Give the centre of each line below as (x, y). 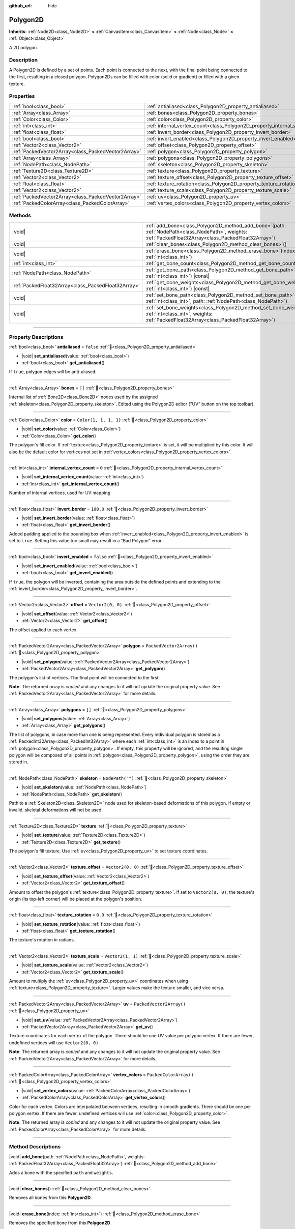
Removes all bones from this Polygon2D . (50, 1198)
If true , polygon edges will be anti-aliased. (53, 372)
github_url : (20, 6)
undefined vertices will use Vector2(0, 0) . (55, 1043)
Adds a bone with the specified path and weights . (61, 1172)
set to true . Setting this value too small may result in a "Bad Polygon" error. (86, 541)
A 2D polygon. (24, 47)
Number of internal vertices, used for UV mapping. (60, 493)
